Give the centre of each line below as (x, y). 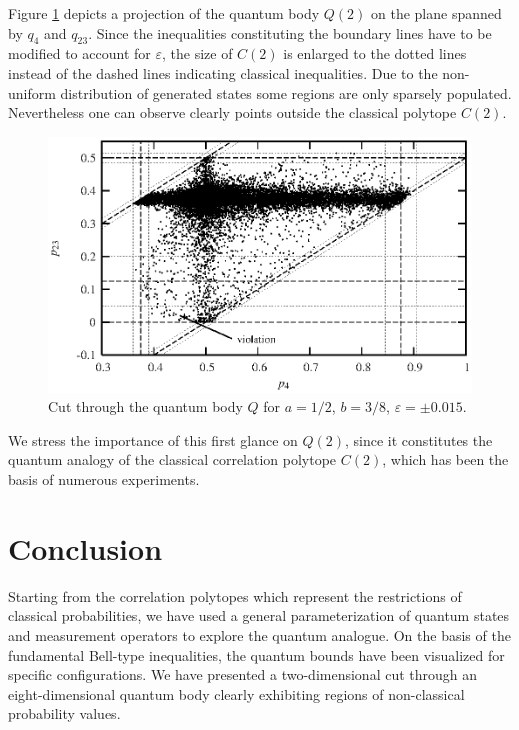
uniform (32, 92)
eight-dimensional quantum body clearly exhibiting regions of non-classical (236, 693)
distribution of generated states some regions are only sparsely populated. (286, 92)
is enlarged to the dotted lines (375, 53)
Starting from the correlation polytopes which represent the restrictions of (235, 595)
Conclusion (85, 547)
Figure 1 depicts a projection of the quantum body (164, 13)
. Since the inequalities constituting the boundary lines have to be (290, 32)
